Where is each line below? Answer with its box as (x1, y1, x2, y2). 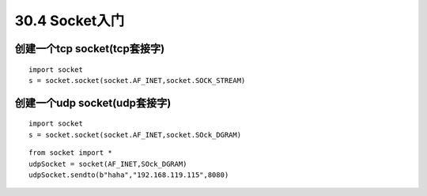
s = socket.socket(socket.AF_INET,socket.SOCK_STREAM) (28, 76, 246, 85)
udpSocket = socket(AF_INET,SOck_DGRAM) (28, 159, 187, 168)
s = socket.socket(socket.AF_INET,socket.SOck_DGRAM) (28, 130, 241, 139)
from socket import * (28, 149, 112, 157)
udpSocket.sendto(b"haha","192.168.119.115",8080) (28, 170, 229, 179)
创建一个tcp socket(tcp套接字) (14, 42, 165, 55)
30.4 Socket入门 (14, 12, 125, 29)
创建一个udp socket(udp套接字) (14, 96, 172, 110)
